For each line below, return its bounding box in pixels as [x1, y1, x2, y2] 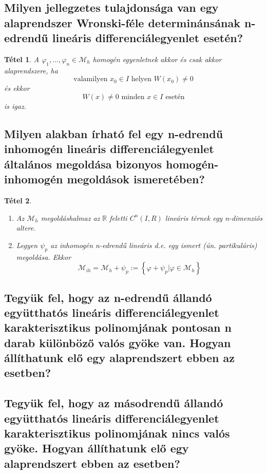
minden [121, 93, 145, 101]
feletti [109, 212, 127, 223]
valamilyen [73, 75, 108, 83]
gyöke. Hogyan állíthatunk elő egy [4, 440, 189, 456]
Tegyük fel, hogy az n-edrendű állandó [4, 289, 212, 305]
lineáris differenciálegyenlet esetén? [52, 30, 243, 46]
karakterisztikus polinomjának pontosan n [4, 319, 232, 335]
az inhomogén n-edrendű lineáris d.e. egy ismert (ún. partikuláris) [50, 239, 257, 250]
